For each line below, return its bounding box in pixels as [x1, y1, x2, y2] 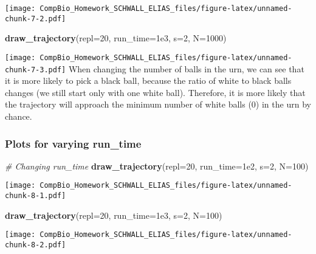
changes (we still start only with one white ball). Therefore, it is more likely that [5, 86, 306, 98]
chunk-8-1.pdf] [5, 191, 66, 201]
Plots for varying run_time [5, 136, 142, 151]
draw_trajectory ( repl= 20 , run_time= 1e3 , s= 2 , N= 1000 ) [5, 32, 227, 44]
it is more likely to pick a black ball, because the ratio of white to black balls [5, 74, 292, 87]
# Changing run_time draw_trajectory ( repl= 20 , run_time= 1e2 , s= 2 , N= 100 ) [5, 159, 309, 172]
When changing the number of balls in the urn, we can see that [68, 62, 304, 75]
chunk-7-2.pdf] [5, 14, 66, 23]
